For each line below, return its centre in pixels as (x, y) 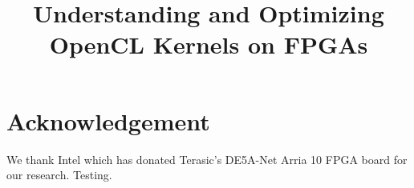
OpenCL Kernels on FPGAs (209, 44)
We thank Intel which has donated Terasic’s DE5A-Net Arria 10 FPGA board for (207, 159)
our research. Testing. (59, 175)
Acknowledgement (108, 120)
